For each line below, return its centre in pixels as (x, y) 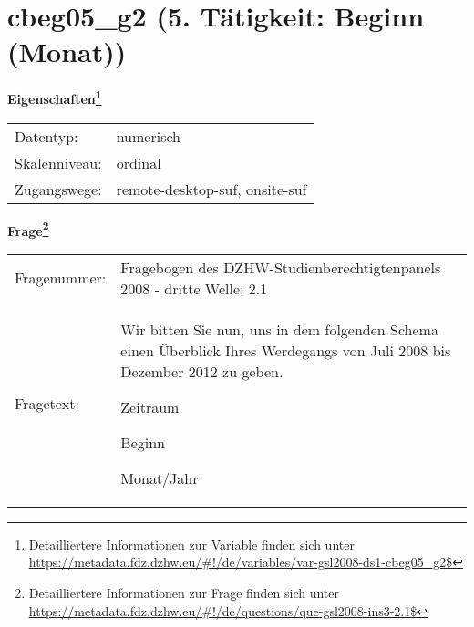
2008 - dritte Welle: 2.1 (194, 288)
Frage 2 (28, 229)
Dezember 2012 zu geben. (202, 371)
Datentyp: (46, 136)
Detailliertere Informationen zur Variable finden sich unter (191, 544)
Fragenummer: (61, 278)
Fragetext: (47, 404)
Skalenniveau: (58, 162)
